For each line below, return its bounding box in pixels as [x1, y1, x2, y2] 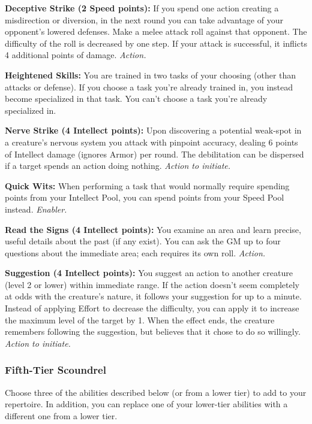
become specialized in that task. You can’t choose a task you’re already [5, 92, 268, 105]
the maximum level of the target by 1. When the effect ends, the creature [5, 313, 275, 326]
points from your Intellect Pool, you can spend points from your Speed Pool [5, 191, 284, 204]
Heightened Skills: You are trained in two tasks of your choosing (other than [5, 68, 296, 81]
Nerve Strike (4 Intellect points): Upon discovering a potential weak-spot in [5, 124, 302, 137]
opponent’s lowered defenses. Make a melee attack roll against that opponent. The [5, 25, 307, 38]
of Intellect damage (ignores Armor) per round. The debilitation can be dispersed [5, 147, 304, 160]
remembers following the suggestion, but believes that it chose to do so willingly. [5, 325, 301, 338]
